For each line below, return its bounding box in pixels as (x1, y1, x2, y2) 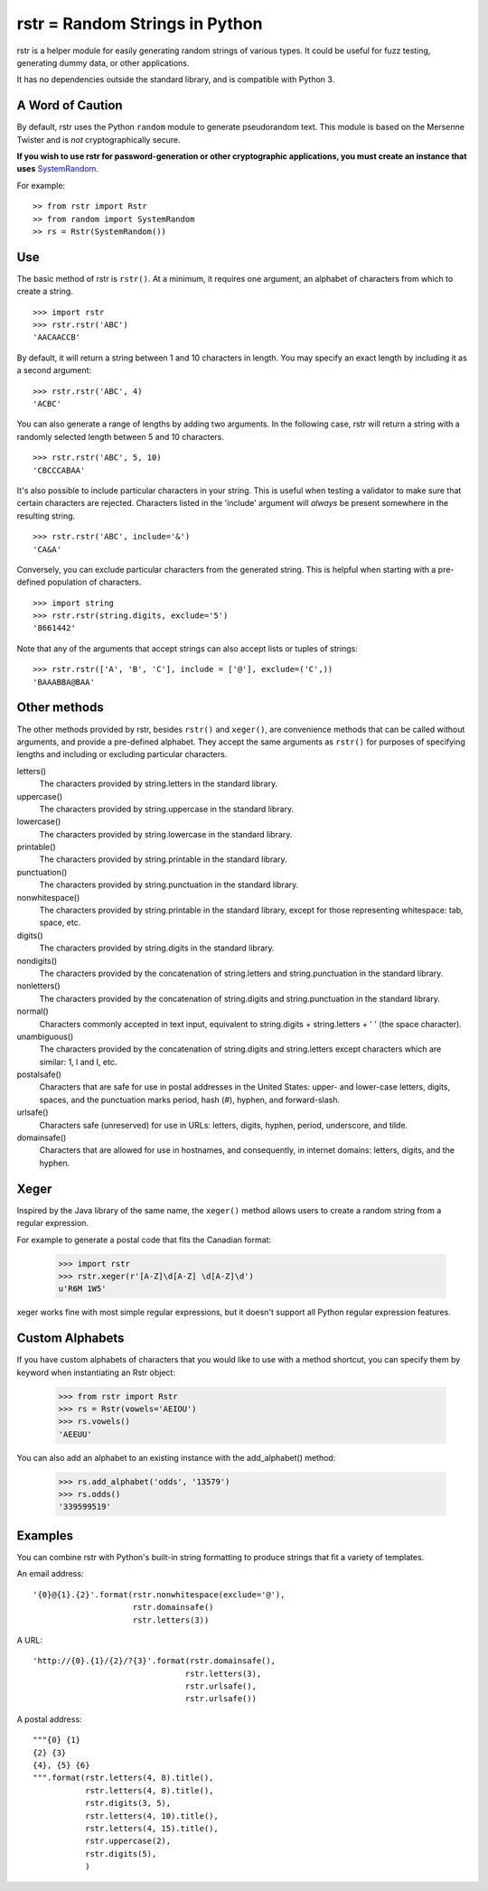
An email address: (16, 1568, 84, 1579)
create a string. (16, 286, 74, 297)
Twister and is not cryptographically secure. (16, 134, 181, 145)
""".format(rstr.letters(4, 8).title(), (33, 1773, 214, 1783)
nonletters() (16, 980, 61, 991)
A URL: (16, 1634, 42, 1645)
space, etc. (39, 917, 81, 928)
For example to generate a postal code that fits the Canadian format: (16, 1234, 271, 1245)
